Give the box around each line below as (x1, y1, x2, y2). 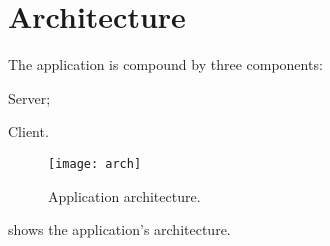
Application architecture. (48, 185, 201, 206)
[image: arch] (48, 156, 142, 171)
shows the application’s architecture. (8, 219, 231, 240)
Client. (8, 121, 49, 142)
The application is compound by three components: (8, 54, 323, 75)
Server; (8, 87, 51, 108)
